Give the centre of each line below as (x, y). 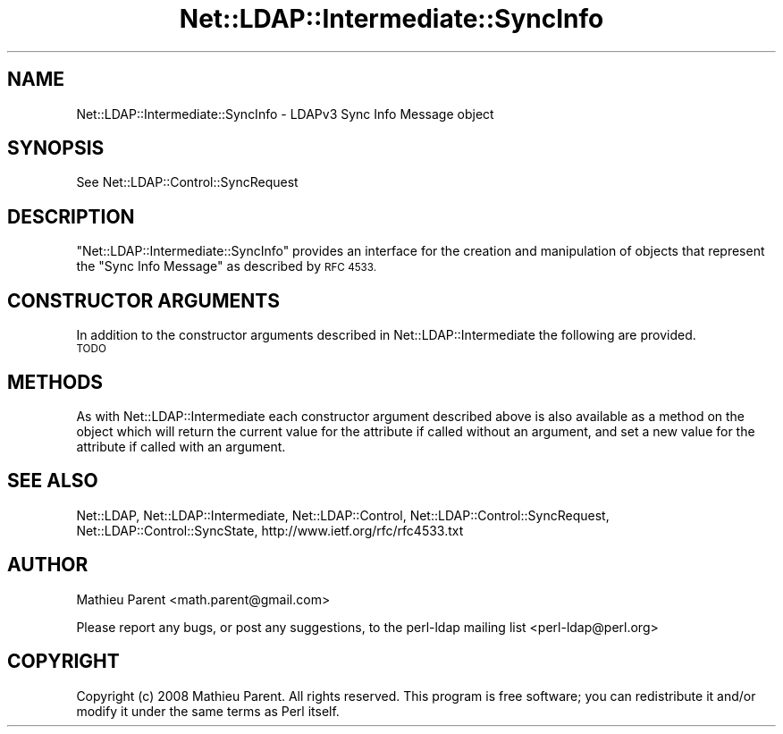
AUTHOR (48, 565)
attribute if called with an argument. (181, 446)
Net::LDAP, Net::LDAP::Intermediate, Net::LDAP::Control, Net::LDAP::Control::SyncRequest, (343, 515)
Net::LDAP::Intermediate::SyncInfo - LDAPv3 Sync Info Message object (285, 114)
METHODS (55, 382)
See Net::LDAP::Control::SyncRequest (187, 182)
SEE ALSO (53, 481)
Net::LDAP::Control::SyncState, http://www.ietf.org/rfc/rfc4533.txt (270, 530)
